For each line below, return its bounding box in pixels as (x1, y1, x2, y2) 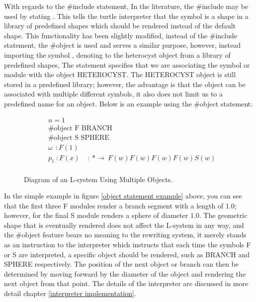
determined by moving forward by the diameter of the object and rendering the (4, 268, 246, 279)
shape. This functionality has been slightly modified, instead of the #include (4, 30, 238, 40)
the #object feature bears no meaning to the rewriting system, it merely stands (4, 229, 247, 240)
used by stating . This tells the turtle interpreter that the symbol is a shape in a (4, 10, 249, 21)
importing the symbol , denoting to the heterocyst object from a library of (4, 49, 231, 60)
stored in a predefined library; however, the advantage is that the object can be (4, 79, 246, 89)
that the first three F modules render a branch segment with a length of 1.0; (4, 200, 237, 210)
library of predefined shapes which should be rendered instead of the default (4, 20, 236, 31)
